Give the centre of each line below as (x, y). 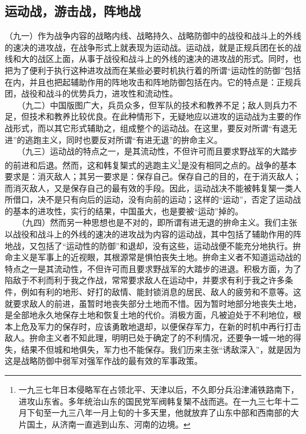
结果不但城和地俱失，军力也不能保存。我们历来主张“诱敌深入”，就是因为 (161, 349)
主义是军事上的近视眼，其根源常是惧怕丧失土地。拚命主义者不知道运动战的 (157, 257)
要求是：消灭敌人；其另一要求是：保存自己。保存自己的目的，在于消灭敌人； (153, 176)
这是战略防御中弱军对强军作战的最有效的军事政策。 (104, 361)
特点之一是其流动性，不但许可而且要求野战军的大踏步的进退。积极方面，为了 (153, 268)
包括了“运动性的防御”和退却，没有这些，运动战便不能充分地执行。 (165, 245)
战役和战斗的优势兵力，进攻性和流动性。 (99, 93)
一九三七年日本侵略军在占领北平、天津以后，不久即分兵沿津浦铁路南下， (159, 390)
